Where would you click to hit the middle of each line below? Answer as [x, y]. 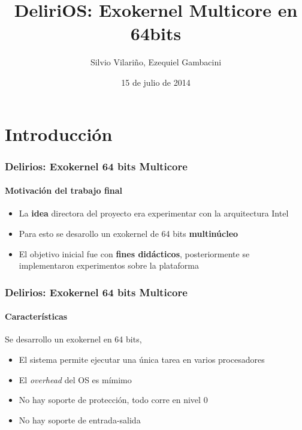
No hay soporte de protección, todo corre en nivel [110, 400]
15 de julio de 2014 [156, 82]
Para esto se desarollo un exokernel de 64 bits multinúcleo [129, 233]
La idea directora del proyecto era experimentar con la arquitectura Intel [154, 213]
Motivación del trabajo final [64, 190]
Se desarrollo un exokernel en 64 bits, [73, 339]
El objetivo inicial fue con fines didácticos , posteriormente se [134, 253]
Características [36, 316]
